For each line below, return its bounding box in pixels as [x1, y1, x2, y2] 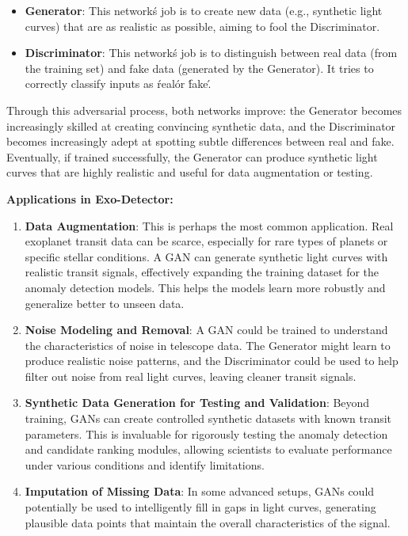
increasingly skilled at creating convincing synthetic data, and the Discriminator [6, 117, 396, 134]
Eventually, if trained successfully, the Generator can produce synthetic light [6, 148, 378, 165]
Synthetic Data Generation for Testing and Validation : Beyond [25, 394, 370, 411]
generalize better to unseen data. [25, 295, 185, 311]
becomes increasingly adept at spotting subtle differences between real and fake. [6, 133, 395, 150]
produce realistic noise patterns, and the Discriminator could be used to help [25, 352, 398, 369]
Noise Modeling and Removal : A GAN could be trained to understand [25, 321, 388, 338]
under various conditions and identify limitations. [25, 456, 265, 473]
